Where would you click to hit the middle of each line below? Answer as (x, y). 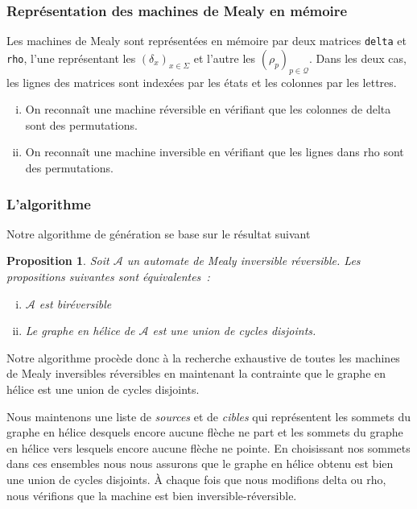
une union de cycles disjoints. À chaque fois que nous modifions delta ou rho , (196, 479)
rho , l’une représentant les (71, 58)
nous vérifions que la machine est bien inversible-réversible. (152, 495)
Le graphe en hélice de (80, 331)
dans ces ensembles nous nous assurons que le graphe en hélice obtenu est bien (200, 463)
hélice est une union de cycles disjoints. (103, 389)
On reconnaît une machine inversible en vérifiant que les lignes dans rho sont (215, 152)
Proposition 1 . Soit (58, 261)
